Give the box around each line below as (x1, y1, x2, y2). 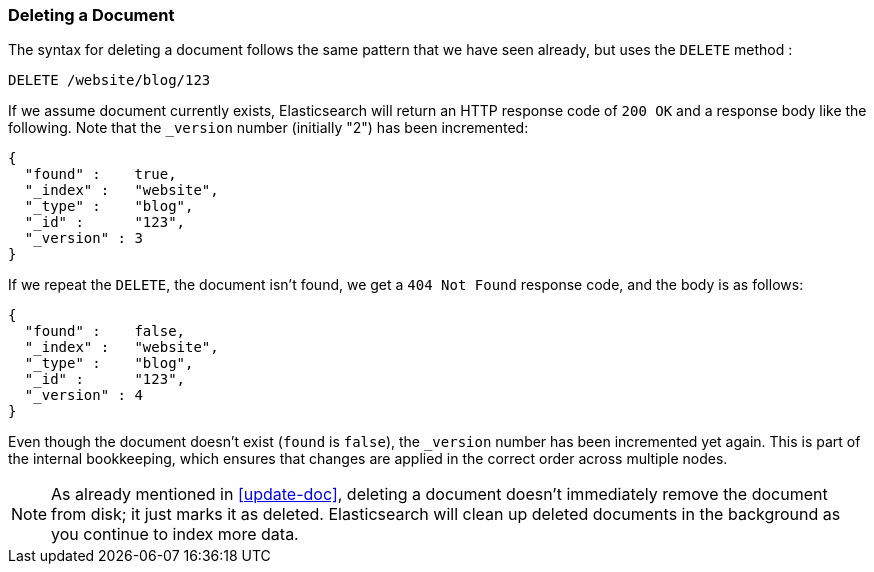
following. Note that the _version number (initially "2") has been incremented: (8, 119, 529, 137)
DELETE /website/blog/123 (8, 72, 211, 89)
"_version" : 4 (24, 387, 143, 404)
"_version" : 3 (24, 230, 143, 247)
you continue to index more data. (51, 524, 299, 545)
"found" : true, (24, 166, 177, 183)
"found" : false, (24, 323, 186, 340)
